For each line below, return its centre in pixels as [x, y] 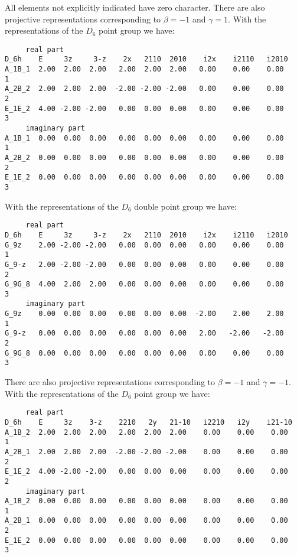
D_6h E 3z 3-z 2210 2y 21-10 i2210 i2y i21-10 [148, 422]
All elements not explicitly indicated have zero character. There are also [135, 7]
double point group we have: [185, 206]
